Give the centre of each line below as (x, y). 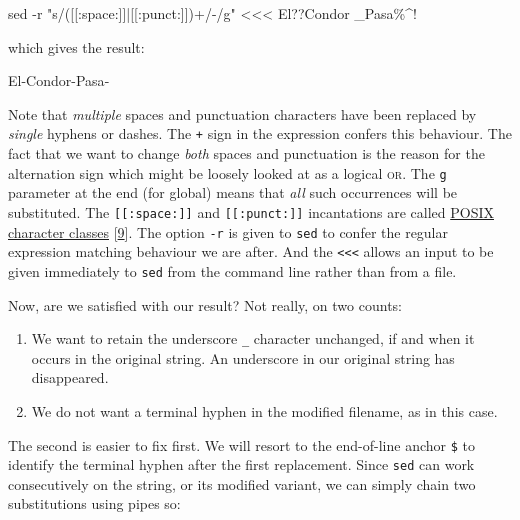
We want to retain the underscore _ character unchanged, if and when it (253, 338)
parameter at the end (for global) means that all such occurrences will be (233, 192)
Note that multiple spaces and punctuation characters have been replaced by (242, 113)
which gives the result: (76, 46)
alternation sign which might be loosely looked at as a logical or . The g (227, 172)
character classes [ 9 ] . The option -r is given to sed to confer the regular (228, 231)
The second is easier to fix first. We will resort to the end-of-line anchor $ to (241, 444)
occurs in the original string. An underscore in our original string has (243, 357)
